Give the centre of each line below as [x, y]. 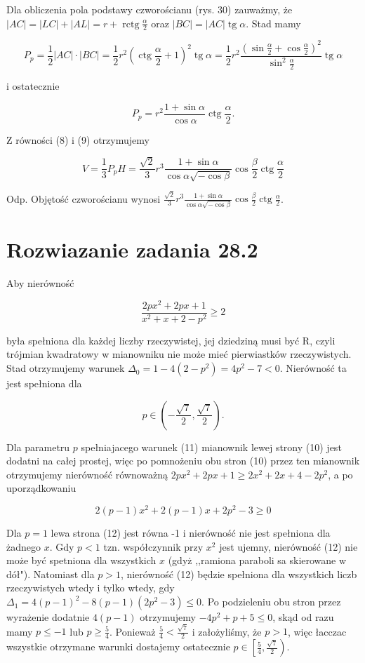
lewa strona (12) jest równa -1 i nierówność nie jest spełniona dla [191, 533]
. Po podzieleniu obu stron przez [271, 602]
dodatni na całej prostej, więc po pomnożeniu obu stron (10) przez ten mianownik [183, 461]
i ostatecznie [33, 86]
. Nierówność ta [313, 368]
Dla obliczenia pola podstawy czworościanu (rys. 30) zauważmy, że [150, 9]
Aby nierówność [40, 283]
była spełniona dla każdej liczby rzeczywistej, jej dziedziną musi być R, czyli [171, 340]
